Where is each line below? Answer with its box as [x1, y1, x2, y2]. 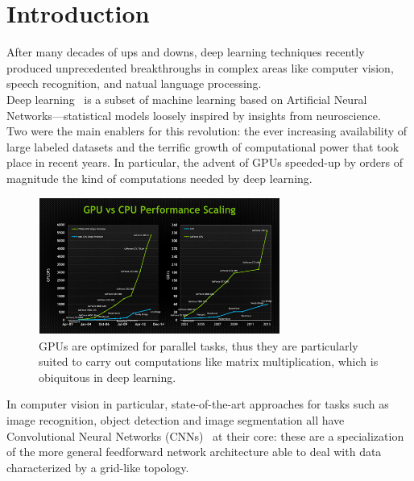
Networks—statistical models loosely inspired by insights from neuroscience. [6, 106, 381, 123]
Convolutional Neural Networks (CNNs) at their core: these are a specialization [6, 427, 404, 444]
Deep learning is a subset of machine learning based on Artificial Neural [6, 90, 367, 107]
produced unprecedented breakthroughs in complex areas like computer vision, [6, 59, 394, 76]
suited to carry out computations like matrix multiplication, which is [39, 353, 379, 370]
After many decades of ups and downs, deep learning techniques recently [6, 44, 365, 60]
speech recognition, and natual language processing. [6, 75, 262, 92]
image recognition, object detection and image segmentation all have [6, 412, 345, 429]
